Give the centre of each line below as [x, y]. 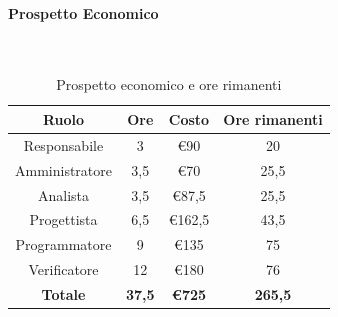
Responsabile [63, 144]
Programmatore [63, 244]
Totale [63, 293]
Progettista [63, 219]
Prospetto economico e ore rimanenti [169, 84]
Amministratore [63, 169]
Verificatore [63, 269]
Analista [63, 194]
